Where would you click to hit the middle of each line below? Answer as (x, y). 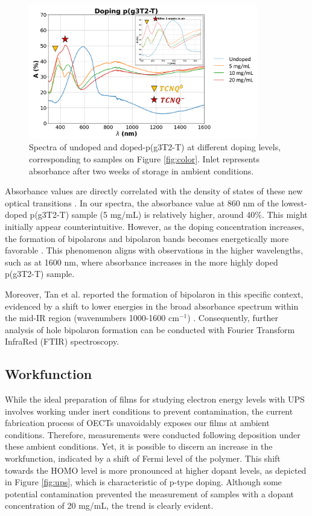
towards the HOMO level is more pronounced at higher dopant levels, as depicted (156, 470)
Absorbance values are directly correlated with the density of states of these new (154, 191)
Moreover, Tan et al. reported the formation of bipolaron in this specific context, (154, 294)
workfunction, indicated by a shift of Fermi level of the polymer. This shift (143, 458)
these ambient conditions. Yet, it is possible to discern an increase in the (139, 446)
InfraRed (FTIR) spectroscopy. (62, 341)
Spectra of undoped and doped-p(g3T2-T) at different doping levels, (155, 147)
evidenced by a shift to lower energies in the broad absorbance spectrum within (152, 306)
